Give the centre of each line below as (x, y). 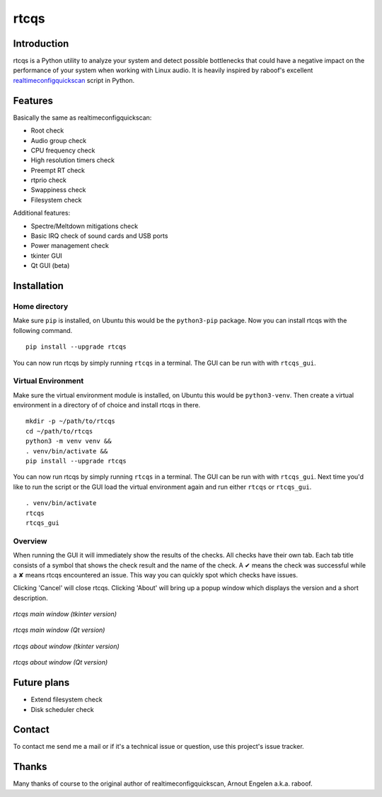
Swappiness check (58, 190)
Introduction (41, 44)
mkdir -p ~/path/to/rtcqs (71, 421)
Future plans (41, 683)
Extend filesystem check (66, 700)
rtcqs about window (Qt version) (60, 662)
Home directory (41, 306)
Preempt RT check (58, 170)
